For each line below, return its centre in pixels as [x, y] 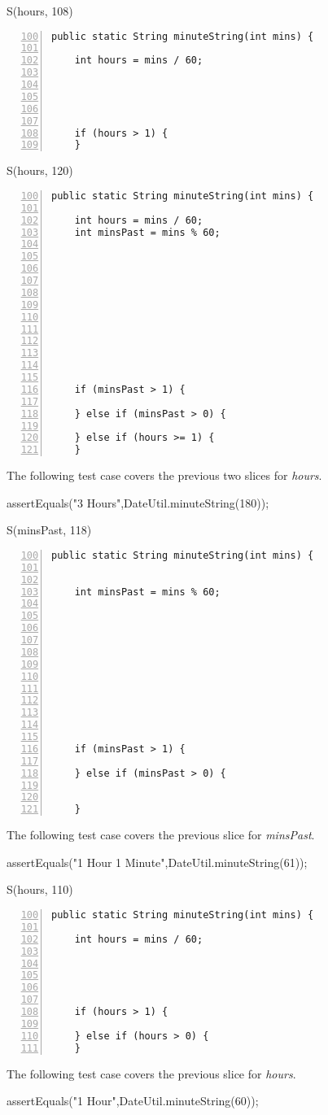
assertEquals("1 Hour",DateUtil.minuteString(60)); [133, 1101]
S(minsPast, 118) [49, 530]
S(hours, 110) [40, 889]
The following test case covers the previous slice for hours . [151, 1073]
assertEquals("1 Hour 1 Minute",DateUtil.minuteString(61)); [157, 862]
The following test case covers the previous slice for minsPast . [161, 835]
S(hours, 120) [40, 170]
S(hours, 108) [40, 11]
